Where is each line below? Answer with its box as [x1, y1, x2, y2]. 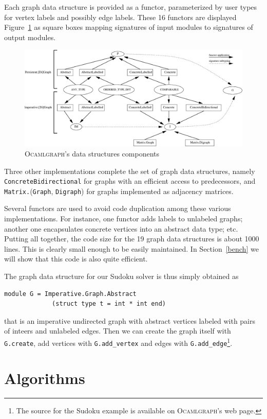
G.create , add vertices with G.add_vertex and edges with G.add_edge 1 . [4, 336, 233, 348]
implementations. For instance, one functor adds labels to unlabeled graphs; [4, 213, 243, 224]
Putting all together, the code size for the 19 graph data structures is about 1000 [4, 233, 259, 244]
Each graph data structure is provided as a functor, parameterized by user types [4, 2, 257, 12]
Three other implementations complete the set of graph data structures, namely [4, 165, 255, 176]
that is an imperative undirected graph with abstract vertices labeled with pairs [4, 315, 256, 326]
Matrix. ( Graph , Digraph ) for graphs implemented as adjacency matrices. [4, 185, 234, 196]
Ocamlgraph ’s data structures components [25, 148, 159, 159]
